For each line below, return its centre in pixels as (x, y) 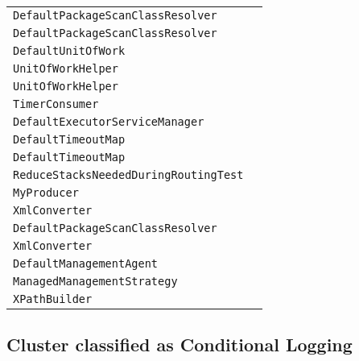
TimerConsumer (56, 104)
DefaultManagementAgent (86, 263)
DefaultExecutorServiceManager (109, 122)
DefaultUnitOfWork (69, 51)
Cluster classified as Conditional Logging (179, 344)
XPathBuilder (53, 299)
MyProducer (46, 193)
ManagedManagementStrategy (95, 281)
